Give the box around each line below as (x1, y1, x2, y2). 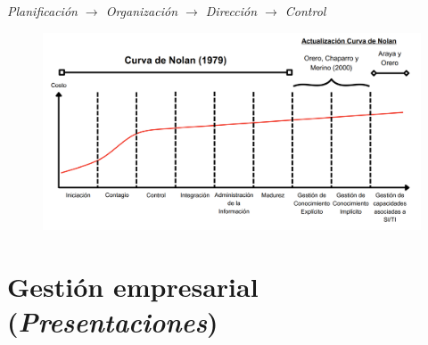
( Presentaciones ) (7, 303, 218, 341)
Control (284, 2, 326, 20)
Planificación (7, 2, 78, 20)
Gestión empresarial (7, 267, 259, 304)
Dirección (205, 2, 258, 20)
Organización (105, 2, 177, 20)
